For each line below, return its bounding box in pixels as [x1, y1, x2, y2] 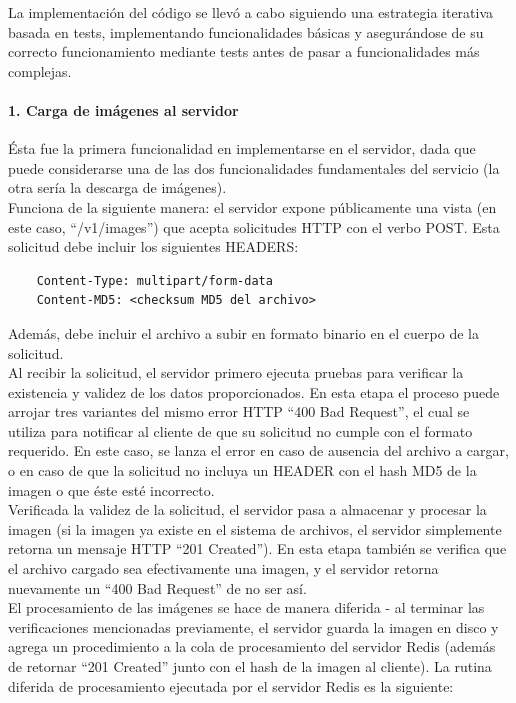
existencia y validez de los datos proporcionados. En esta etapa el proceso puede [8, 381, 500, 402]
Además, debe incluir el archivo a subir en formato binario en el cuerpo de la [8, 322, 479, 343]
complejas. [8, 60, 72, 81]
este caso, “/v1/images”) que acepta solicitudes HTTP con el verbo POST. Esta [8, 216, 500, 237]
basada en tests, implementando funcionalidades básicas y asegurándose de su [8, 21, 484, 42]
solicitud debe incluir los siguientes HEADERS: [8, 236, 299, 257]
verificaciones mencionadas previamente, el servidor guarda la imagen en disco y [8, 616, 499, 637]
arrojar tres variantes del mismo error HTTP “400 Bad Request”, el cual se [8, 401, 470, 422]
